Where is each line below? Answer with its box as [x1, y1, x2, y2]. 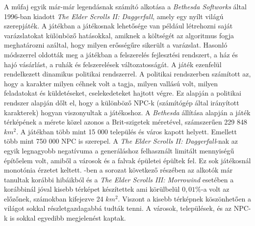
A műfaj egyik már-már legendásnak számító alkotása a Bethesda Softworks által [4, 1, 247, 11]
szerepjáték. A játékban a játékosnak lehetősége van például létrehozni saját [4, 21, 233, 31]
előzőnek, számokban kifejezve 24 [4, 193, 103, 203]
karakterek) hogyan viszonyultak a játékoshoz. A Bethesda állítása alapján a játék [4, 107, 251, 117]
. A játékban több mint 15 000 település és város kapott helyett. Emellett [16, 126, 237, 136]
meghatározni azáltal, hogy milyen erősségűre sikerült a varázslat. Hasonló [4, 40, 228, 50]
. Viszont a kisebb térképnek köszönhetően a [118, 193, 251, 203]
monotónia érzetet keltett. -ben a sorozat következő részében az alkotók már [4, 165, 233, 175]
